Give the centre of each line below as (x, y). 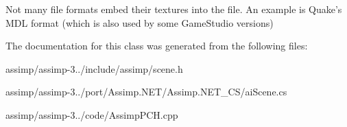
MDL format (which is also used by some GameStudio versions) (140, 22)
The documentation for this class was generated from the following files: (157, 46)
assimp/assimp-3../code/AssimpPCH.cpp (92, 114)
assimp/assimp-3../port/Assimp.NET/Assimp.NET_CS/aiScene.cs (146, 92)
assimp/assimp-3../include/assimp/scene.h (94, 68)
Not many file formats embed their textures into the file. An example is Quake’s (174, 9)
